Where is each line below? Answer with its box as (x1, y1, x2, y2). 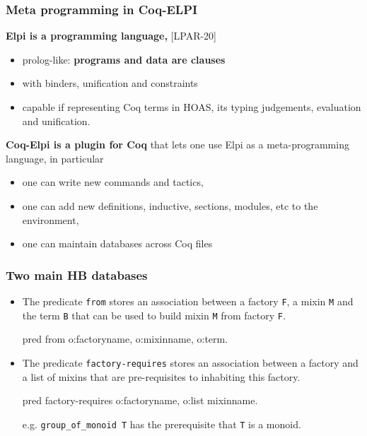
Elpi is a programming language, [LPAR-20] (6, 28, 216, 43)
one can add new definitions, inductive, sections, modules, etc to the (22, 198, 318, 213)
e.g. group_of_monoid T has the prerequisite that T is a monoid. (22, 416, 301, 431)
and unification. (22, 113, 91, 128)
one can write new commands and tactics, (22, 175, 204, 189)
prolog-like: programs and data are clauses (22, 52, 226, 66)
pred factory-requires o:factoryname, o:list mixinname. (22, 393, 258, 408)
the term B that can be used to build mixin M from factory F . (22, 307, 286, 322)
